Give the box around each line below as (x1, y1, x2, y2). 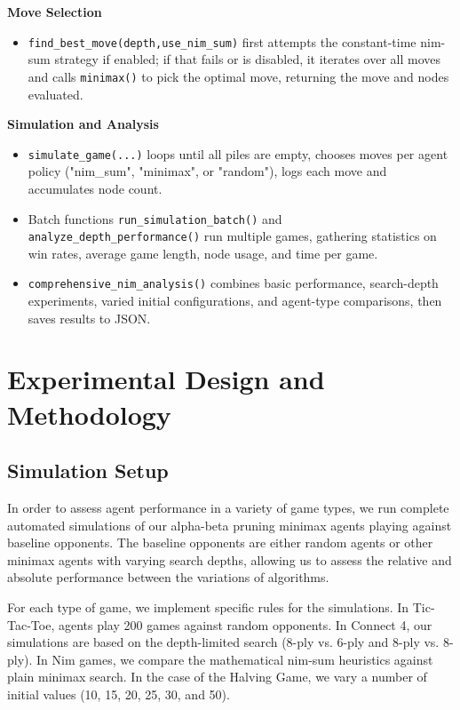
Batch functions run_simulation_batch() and (28, 209, 282, 227)
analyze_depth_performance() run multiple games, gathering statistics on (28, 227, 437, 245)
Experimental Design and (7, 361, 325, 397)
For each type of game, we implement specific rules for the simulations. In (7, 598, 409, 617)
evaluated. (28, 84, 83, 103)
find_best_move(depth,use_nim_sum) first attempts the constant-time (28, 32, 416, 51)
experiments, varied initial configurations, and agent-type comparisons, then (28, 291, 442, 310)
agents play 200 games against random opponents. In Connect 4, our (58, 615, 432, 634)
